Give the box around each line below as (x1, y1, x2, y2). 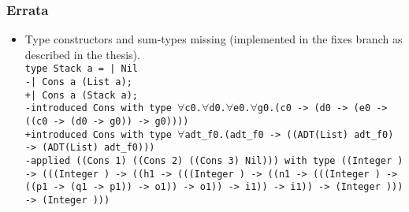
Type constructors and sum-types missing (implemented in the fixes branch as (24, 31, 403, 47)
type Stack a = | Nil (24, 63, 138, 75)
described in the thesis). (24, 46, 140, 62)
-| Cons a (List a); (24, 76, 132, 88)
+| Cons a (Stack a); (24, 89, 138, 101)
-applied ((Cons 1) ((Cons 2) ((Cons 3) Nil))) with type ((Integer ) (24, 155, 403, 166)
